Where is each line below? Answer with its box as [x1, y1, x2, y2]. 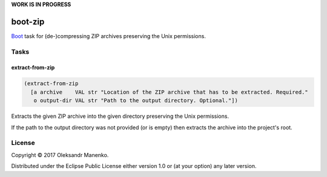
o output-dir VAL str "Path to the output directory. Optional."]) [33, 97, 239, 104]
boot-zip [11, 16, 45, 27]
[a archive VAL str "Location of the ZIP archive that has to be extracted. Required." [30, 88, 308, 95]
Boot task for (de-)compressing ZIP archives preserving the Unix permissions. [11, 32, 206, 39]
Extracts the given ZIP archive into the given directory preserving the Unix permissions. [11, 112, 230, 120]
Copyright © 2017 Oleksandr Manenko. [11, 151, 109, 158]
